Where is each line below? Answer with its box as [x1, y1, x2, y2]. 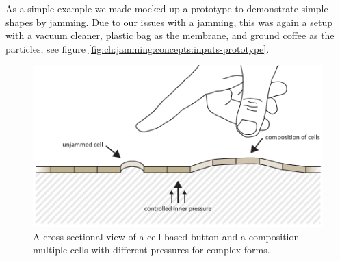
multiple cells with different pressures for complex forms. [33, 243, 270, 257]
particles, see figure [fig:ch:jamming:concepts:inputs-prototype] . [5, 41, 270, 55]
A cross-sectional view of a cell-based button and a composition [33, 229, 300, 243]
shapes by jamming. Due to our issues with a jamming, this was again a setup [5, 14, 332, 29]
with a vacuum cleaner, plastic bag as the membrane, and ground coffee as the [5, 28, 335, 42]
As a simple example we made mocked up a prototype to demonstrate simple [5, 1, 328, 15]
